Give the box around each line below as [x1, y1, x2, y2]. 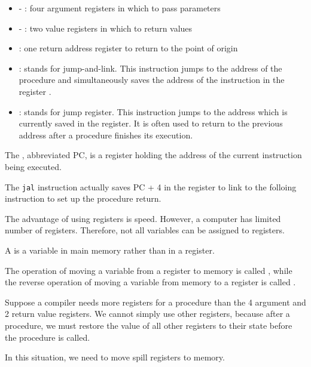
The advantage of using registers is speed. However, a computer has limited [5, 212, 281, 224]
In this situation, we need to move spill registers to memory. [5, 351, 225, 363]
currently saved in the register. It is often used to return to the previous [19, 117, 283, 129]
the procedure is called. [5, 331, 90, 343]
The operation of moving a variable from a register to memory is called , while [5, 264, 292, 276]
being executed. [5, 160, 62, 172]
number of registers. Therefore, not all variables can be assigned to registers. [5, 224, 285, 236]
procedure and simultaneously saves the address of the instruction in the [19, 73, 285, 86]
